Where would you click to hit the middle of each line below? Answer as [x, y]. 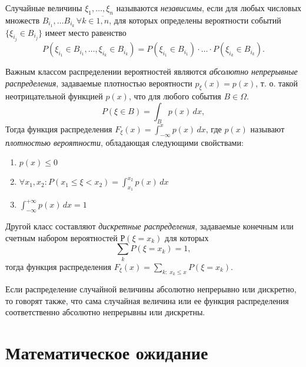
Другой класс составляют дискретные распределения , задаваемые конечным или [149, 226]
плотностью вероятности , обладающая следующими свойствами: [124, 142]
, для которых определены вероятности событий [195, 20]
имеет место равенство [86, 32]
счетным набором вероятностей [61, 237]
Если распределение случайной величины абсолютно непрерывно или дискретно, [151, 288]
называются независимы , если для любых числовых [209, 8]
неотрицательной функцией [54, 96]
